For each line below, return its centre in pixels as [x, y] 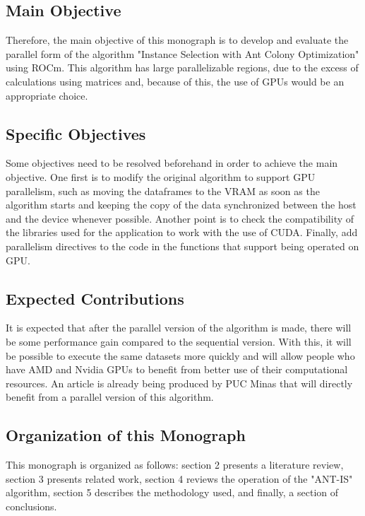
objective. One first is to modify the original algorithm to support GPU [161, 176]
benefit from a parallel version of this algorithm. [110, 397]
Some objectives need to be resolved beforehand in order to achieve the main [172, 163]
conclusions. [31, 506]
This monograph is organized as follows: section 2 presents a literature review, [175, 465]
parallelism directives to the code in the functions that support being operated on [182, 246]
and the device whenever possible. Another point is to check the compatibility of [180, 218]
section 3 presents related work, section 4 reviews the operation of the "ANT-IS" [179, 478]
